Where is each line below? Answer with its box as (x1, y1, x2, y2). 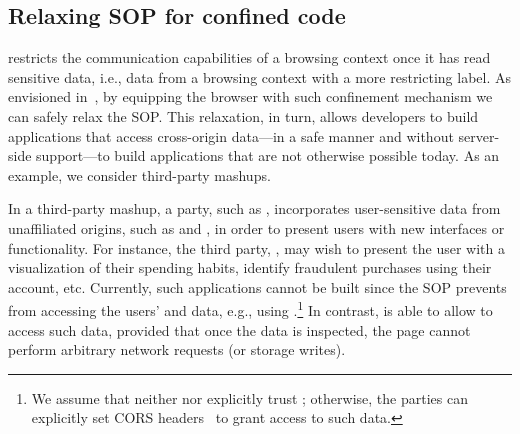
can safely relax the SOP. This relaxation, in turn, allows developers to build (8, 105, 479, 126)
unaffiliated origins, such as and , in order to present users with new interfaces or (8, 217, 505, 238)
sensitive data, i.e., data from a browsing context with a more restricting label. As (8, 66, 512, 87)
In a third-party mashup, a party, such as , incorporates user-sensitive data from (8, 198, 501, 219)
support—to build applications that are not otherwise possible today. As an (36, 145, 500, 166)
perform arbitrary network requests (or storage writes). (8, 339, 346, 360)
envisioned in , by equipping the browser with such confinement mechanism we (8, 86, 493, 107)
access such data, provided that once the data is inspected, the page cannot (8, 319, 471, 340)
